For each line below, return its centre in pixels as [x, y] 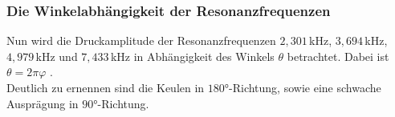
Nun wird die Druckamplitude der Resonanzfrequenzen [141, 40]
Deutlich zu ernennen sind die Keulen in [106, 87]
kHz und [57, 56]
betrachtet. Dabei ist [338, 56]
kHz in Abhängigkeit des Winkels [192, 56]
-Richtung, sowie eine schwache [305, 87]
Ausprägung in [43, 103]
